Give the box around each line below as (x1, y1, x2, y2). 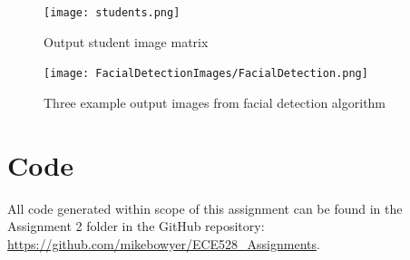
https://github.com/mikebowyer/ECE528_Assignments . (7, 234, 320, 253)
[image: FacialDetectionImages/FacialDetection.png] (44, 67, 368, 81)
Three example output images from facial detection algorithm (44, 92, 386, 111)
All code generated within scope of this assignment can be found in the (7, 198, 403, 217)
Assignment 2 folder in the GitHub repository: (7, 217, 265, 236)
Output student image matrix (44, 32, 209, 51)
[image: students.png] (44, 6, 181, 19)
